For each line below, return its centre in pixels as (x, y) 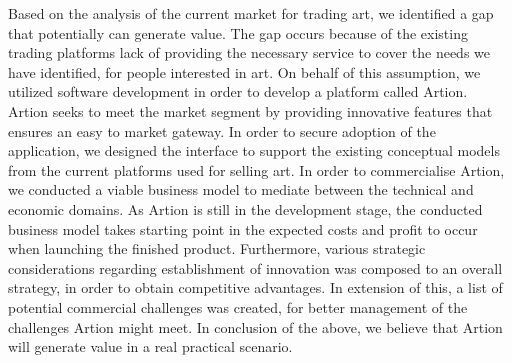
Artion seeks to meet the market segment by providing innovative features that (250, 110)
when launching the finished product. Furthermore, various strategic (217, 248)
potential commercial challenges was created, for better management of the (238, 306)
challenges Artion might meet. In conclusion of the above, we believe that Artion (255, 326)
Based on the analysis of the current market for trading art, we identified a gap (251, 13)
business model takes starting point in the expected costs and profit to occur (243, 228)
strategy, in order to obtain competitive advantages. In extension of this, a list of (255, 287)
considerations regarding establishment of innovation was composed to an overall (255, 267)
